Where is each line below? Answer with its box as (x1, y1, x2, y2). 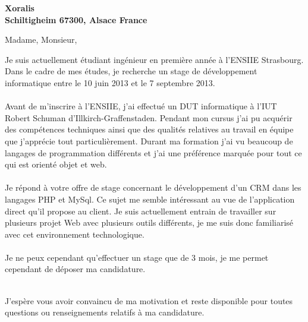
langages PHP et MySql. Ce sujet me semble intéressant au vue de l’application (5, 192, 295, 205)
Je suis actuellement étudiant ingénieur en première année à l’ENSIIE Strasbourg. (5, 53, 304, 65)
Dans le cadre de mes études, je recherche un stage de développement (5, 65, 257, 77)
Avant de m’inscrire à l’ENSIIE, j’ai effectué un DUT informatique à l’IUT (5, 100, 277, 112)
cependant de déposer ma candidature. (5, 263, 146, 275)
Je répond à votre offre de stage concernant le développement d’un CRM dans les (5, 181, 301, 194)
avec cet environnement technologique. (5, 228, 144, 240)
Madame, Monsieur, (5, 33, 77, 46)
